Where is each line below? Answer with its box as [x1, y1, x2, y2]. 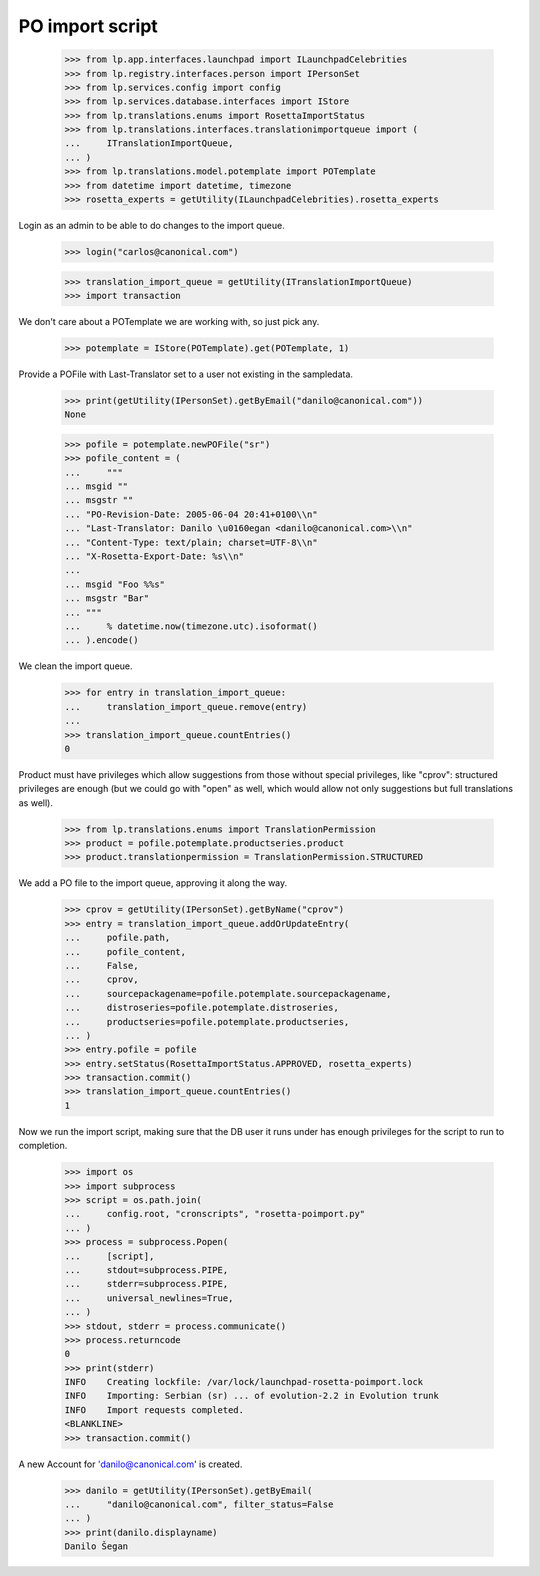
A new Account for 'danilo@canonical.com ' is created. [18, 1458, 243, 1470]
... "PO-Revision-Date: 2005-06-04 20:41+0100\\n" [64, 508, 319, 520]
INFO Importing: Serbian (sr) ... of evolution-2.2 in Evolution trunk [64, 1390, 440, 1402]
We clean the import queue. [18, 660, 134, 672]
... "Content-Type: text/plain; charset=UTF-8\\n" [64, 536, 319, 548]
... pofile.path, [64, 932, 171, 944]
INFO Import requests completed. [64, 1404, 245, 1415]
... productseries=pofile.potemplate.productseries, [64, 1016, 350, 1027]
